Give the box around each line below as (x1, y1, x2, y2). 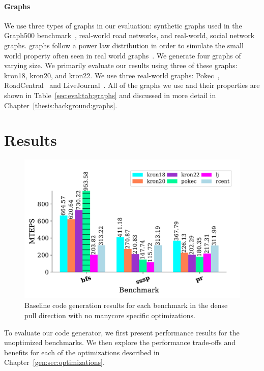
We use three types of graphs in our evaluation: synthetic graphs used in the (4, 20, 242, 30)
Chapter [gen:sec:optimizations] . (4, 357, 105, 367)
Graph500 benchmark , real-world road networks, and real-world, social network (4, 30, 255, 41)
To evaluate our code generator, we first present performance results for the (4, 327, 240, 337)
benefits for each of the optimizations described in (4, 347, 160, 357)
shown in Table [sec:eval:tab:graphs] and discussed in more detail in (4, 89, 216, 100)
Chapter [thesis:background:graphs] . (4, 100, 118, 110)
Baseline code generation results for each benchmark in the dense (24, 300, 228, 311)
